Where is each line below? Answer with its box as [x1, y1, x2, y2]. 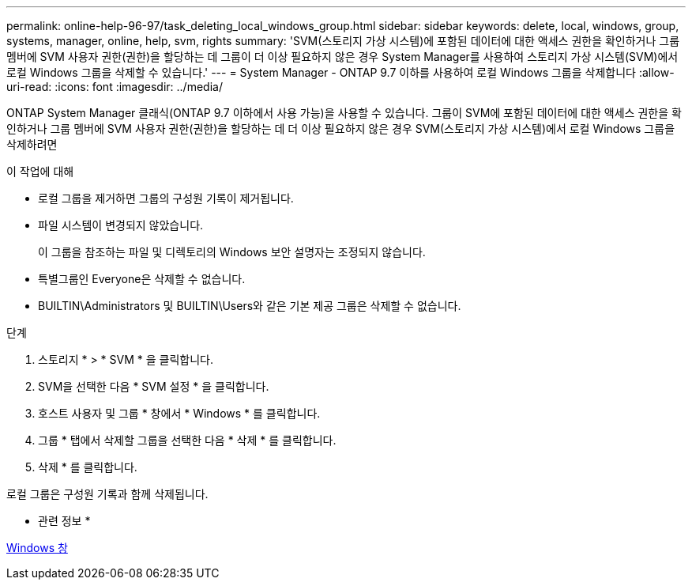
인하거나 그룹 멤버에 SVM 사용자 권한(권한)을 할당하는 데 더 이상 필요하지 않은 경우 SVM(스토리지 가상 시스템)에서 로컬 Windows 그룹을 [6, 122, 675, 135]
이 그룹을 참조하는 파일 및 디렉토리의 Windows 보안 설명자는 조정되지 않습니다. [38, 245, 426, 259]
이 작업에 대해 [6, 164, 74, 178]
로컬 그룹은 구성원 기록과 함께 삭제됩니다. [6, 487, 209, 501]
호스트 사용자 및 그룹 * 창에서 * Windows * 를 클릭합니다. [38, 406, 321, 420]
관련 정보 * [38, 514, 91, 527]
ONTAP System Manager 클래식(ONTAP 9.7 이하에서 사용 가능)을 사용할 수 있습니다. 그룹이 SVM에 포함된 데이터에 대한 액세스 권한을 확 [6, 106, 682, 119]
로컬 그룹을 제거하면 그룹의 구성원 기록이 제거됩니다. [38, 191, 294, 205]
